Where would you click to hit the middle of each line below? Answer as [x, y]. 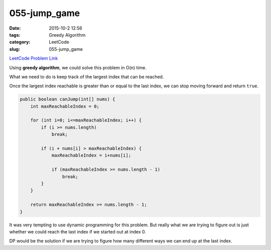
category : [20, 42]
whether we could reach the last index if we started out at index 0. [78, 231]
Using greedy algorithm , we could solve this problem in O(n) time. [78, 67]
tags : [15, 35]
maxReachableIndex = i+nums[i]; [91, 155]
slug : [15, 49]
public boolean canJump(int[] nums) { [67, 99]
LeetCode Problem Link [34, 58]
